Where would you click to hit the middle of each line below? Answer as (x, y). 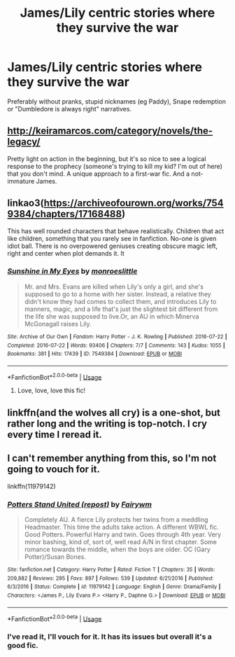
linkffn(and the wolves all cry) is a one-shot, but (114, 412)
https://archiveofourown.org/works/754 (134, 203)
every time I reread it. (55, 435)
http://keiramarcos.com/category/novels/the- (110, 131)
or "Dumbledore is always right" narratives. (69, 109)
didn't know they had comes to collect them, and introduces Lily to (120, 301)
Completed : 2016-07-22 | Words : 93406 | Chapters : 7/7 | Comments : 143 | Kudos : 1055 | (116, 345)
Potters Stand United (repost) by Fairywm (80, 504)
